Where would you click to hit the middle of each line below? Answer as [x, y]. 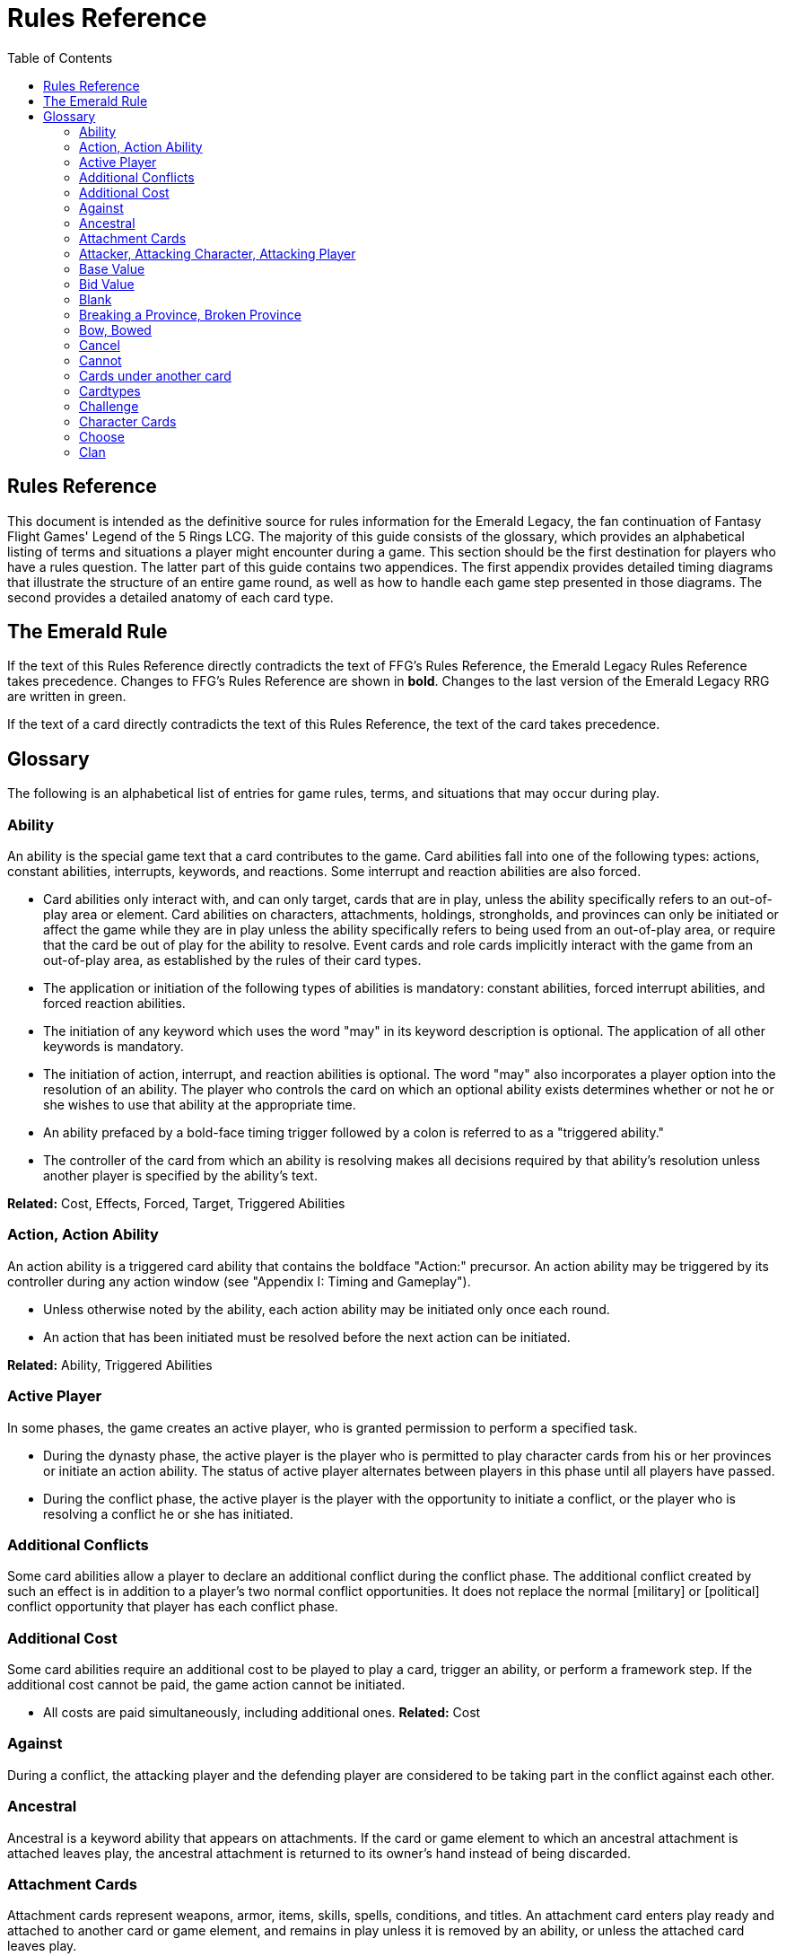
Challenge [109, 406]
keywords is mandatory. [114, 1047]
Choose [102, 436]
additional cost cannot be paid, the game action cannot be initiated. [206, 1685]
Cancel [100, 345]
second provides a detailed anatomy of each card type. [170, 597]
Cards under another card [155, 375]
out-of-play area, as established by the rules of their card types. [232, 960]
